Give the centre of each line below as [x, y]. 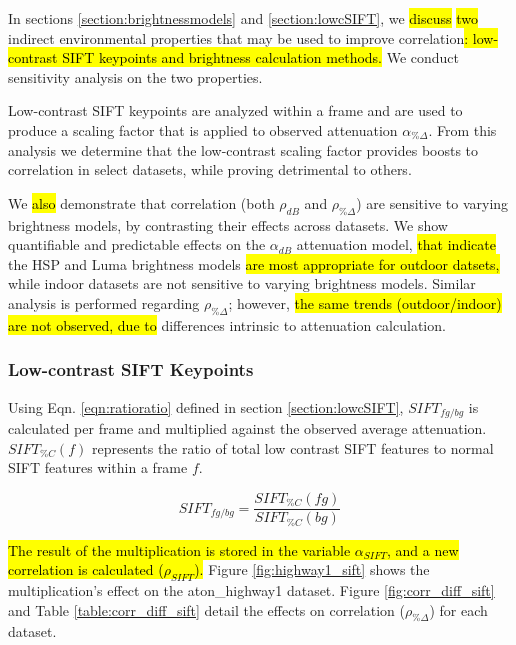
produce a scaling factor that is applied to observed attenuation [203, 129]
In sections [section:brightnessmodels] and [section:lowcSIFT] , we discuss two [243, 18]
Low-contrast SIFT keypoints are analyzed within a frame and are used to [235, 110]
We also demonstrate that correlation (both [141, 202]
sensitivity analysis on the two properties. [135, 76]
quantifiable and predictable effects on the [137, 244]
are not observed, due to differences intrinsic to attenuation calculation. [227, 324]
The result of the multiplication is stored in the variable [179, 549]
